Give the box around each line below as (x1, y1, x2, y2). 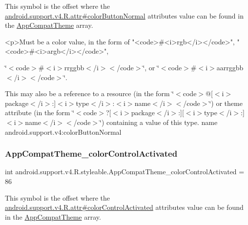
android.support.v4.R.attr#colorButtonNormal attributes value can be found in (5, 10, 244, 20)
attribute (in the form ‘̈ (5, 107, 75, 118)
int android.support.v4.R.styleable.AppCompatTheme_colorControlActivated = (5, 166, 245, 177)
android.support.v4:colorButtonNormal (5, 126, 122, 137)
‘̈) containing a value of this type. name (100, 117, 218, 127)
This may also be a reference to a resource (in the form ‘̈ (5, 88, 174, 99)
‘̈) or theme (209, 98, 243, 108)
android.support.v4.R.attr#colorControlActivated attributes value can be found (5, 202, 244, 212)
